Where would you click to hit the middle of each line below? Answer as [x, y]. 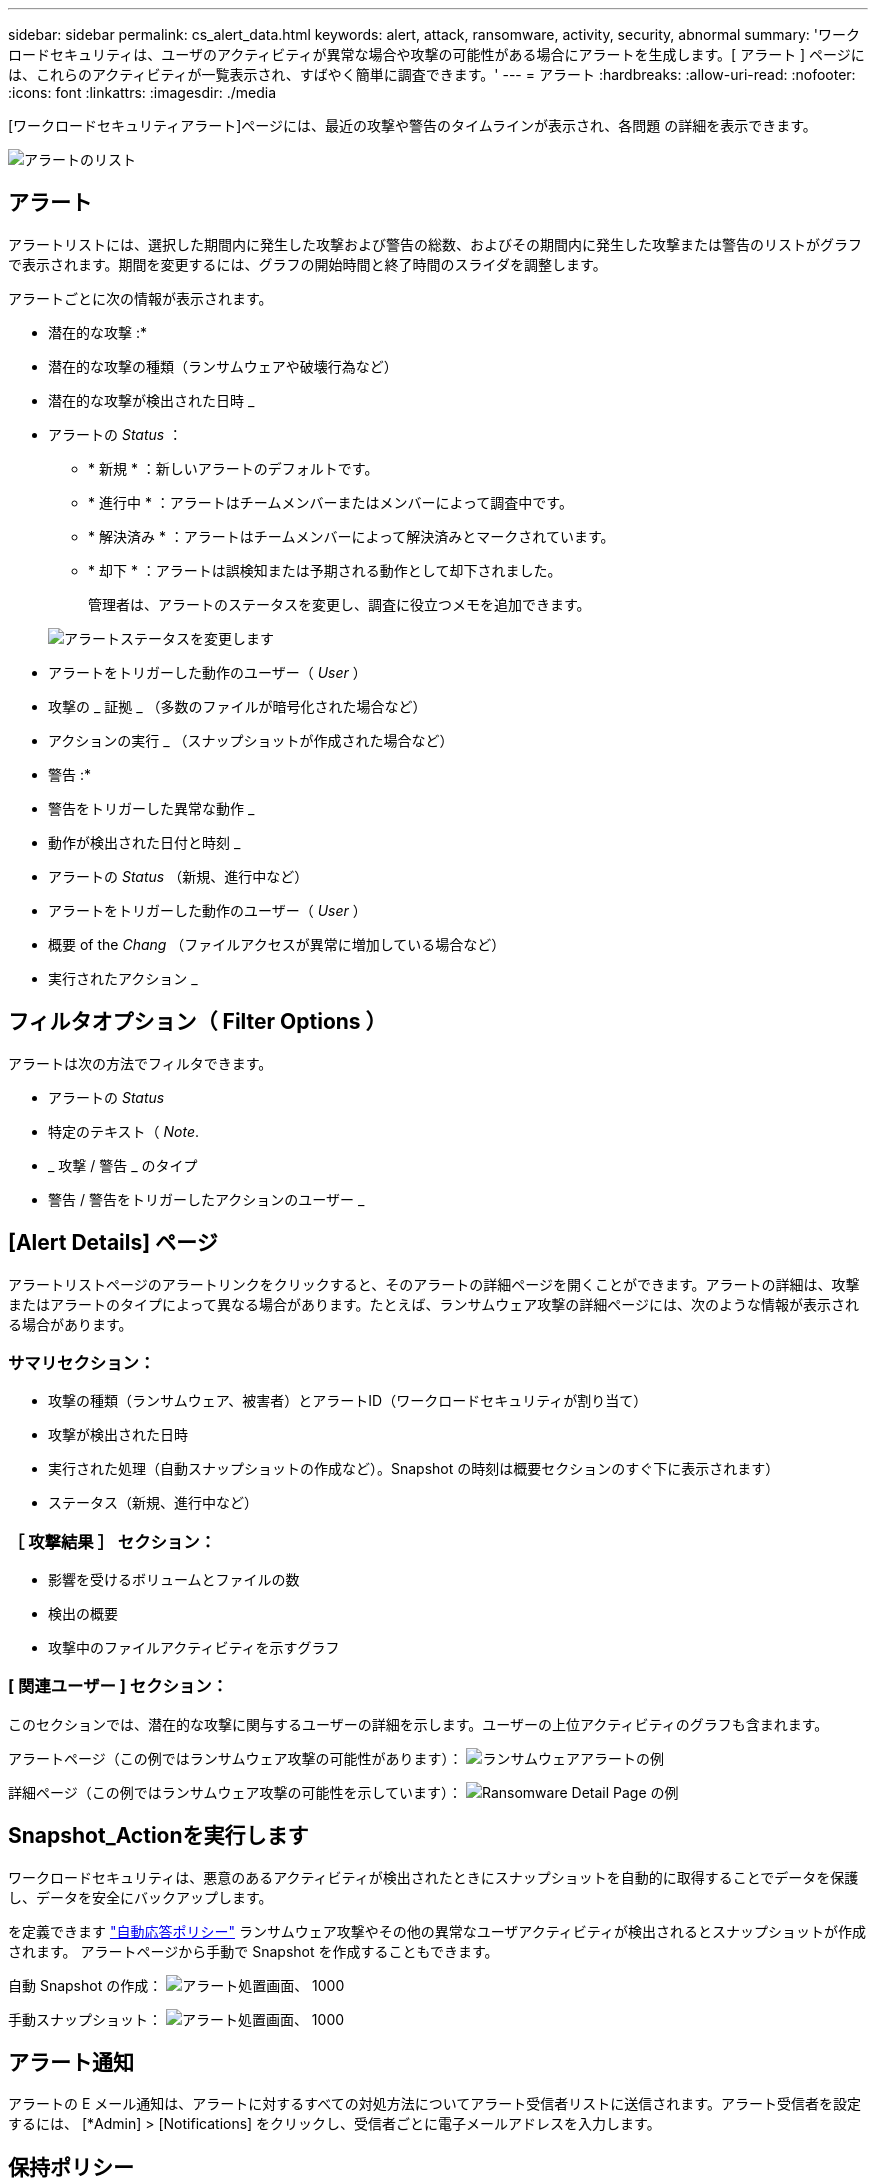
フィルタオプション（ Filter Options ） [197, 1022]
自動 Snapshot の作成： [85, 1985]
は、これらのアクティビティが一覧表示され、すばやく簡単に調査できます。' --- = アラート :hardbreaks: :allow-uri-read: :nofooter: [432, 74]
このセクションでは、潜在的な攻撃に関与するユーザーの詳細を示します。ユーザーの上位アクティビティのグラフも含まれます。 [418, 1724]
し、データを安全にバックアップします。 [140, 1897]
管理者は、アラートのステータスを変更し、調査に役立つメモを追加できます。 [339, 604]
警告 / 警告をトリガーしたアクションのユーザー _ [206, 1199]
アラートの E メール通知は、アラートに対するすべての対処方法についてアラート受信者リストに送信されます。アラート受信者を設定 [434, 2104]
